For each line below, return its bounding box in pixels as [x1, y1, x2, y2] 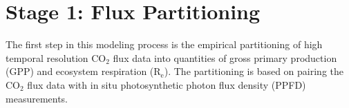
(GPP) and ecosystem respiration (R [6, 64, 161, 78]
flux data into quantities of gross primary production [113, 50, 337, 65]
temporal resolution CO [6, 50, 106, 65]
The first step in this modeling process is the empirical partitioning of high [6, 37, 323, 52]
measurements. [6, 91, 68, 105]
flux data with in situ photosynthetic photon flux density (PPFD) [27, 77, 306, 91]
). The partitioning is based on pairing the [164, 64, 344, 78]
